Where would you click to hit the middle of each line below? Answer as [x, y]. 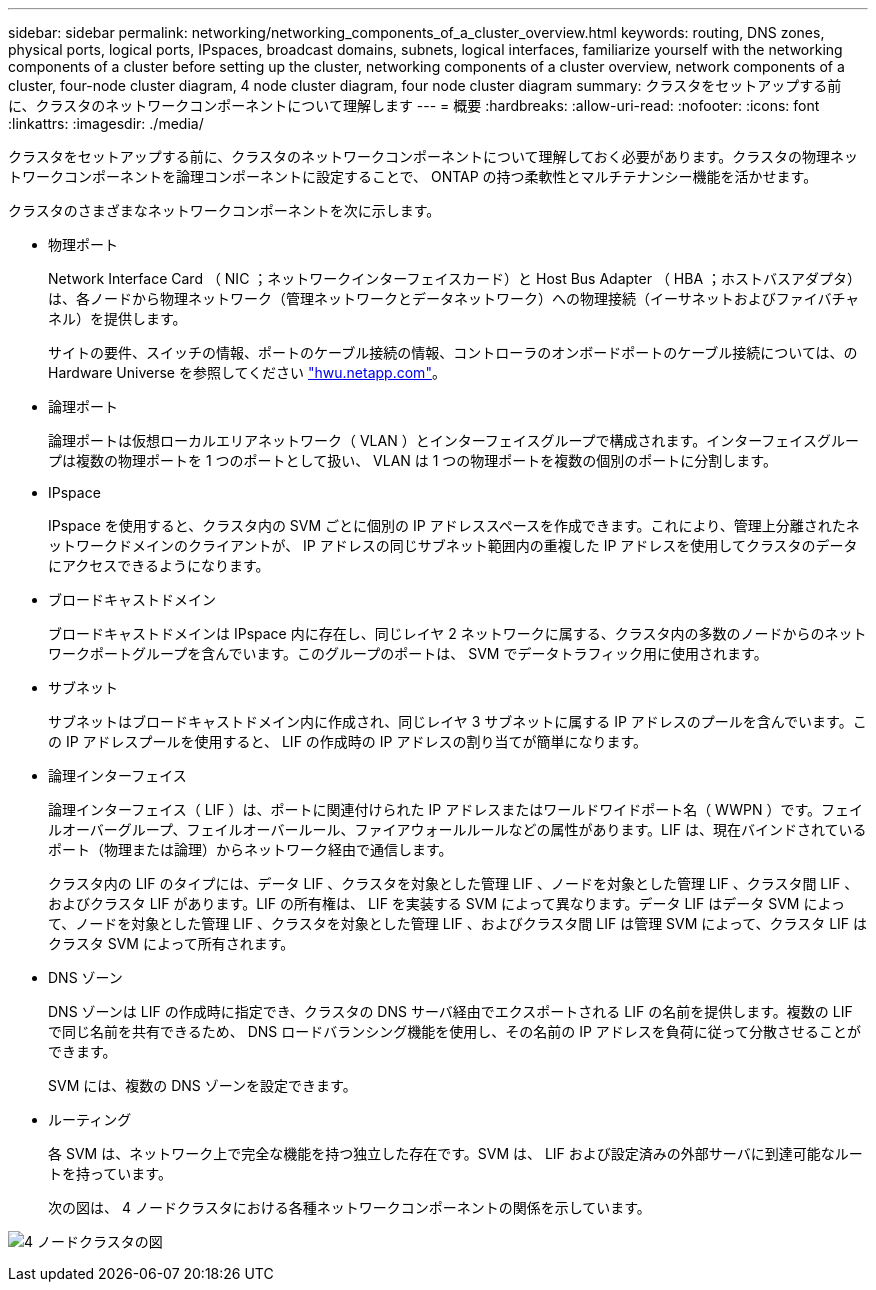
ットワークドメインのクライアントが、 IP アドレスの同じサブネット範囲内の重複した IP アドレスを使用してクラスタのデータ [453, 545]
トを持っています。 [110, 1173]
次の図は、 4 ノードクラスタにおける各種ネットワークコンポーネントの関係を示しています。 [349, 1207]
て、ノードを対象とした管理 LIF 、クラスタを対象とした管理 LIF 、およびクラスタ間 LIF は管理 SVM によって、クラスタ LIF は [458, 923]
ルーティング [90, 1119]
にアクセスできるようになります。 [159, 565]
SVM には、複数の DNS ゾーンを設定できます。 [202, 1085]
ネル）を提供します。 [117, 318]
